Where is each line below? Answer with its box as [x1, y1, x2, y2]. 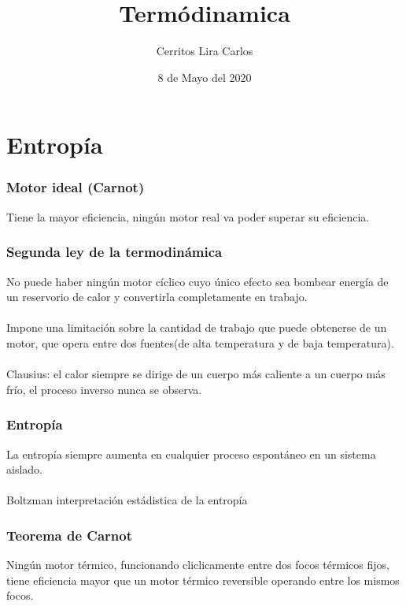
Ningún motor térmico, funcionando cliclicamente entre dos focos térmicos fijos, [6, 556, 389, 573]
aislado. [6, 461, 42, 478]
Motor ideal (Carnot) [6, 177, 145, 197]
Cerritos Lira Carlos [156, 43, 253, 59]
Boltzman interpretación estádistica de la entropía [6, 492, 248, 508]
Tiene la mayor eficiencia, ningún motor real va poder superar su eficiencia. [6, 208, 370, 225]
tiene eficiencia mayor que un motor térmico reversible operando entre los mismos [6, 571, 400, 588]
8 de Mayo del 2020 [157, 69, 252, 85]
